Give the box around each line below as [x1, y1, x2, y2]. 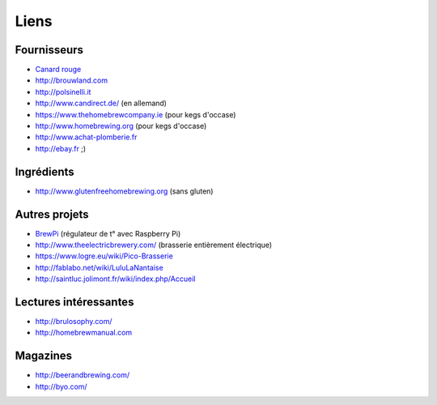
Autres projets [15, 207, 89, 221]
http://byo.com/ [35, 382, 88, 391]
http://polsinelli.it [35, 87, 91, 96]
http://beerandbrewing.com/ [35, 370, 129, 380]
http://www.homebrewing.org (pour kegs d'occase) [35, 122, 207, 131]
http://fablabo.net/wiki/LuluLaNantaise [35, 262, 163, 272]
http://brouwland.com [35, 75, 108, 85]
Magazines [15, 349, 73, 363]
